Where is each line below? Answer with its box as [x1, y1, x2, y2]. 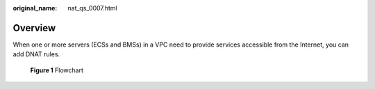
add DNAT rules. [12, 50, 60, 58]
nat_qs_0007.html [67, 4, 117, 12]
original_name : [12, 4, 58, 12]
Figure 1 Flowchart [30, 66, 83, 74]
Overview [12, 22, 56, 34]
